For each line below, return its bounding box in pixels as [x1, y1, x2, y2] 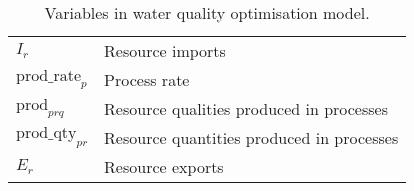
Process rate [104, 68, 190, 91]
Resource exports [104, 155, 224, 178]
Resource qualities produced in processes [104, 97, 388, 120]
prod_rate [16, 67, 81, 84]
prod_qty [16, 125, 77, 142]
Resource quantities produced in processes [104, 126, 399, 149]
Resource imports [104, 39, 226, 62]
